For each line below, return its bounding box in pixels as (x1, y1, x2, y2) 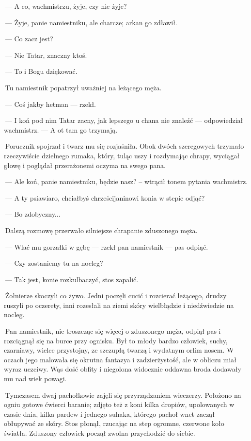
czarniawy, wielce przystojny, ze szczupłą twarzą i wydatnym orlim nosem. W (4, 345, 234, 355)
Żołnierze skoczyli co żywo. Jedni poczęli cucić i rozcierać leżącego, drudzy (5, 290, 227, 301)
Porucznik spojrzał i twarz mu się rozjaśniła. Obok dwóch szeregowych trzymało (5, 141, 244, 151)
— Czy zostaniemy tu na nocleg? (5, 258, 103, 268)
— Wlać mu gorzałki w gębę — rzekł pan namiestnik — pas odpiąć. (5, 241, 208, 252)
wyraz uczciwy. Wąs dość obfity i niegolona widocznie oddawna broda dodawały (4, 364, 241, 374)
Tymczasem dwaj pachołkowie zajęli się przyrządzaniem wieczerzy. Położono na (5, 390, 241, 400)
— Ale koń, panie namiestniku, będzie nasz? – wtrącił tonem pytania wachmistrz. (5, 176, 248, 187)
